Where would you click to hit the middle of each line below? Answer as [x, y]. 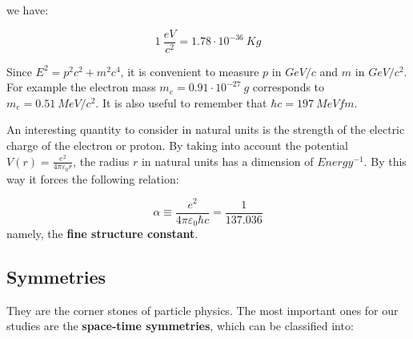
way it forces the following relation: [93, 178]
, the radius [101, 161]
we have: [28, 10]
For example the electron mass [81, 87]
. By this [385, 161]
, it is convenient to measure [190, 71]
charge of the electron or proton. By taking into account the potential [177, 145]
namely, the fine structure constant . [102, 234]
